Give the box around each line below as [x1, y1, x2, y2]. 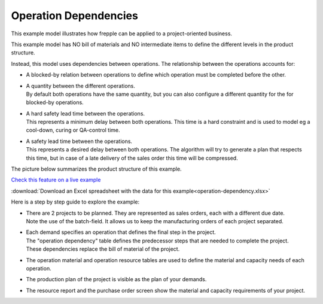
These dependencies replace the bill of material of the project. [26, 245, 180, 253]
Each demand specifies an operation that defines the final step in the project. [26, 229, 217, 236]
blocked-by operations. [26, 99, 84, 106]
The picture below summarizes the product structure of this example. [11, 165, 182, 173]
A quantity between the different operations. [26, 82, 136, 89]
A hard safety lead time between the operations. [26, 110, 145, 117]
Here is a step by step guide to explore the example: [11, 198, 140, 206]
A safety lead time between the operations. [26, 138, 133, 145]
